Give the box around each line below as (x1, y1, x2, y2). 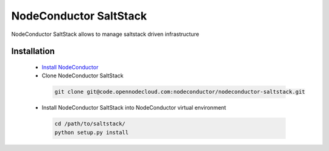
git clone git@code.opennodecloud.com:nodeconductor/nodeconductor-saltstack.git (54, 88, 306, 96)
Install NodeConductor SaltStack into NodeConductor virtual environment (41, 104, 227, 111)
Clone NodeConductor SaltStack (41, 72, 124, 79)
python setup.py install (54, 128, 129, 136)
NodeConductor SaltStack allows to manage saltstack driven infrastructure (11, 30, 199, 38)
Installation (11, 46, 55, 57)
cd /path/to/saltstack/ (54, 121, 126, 127)
